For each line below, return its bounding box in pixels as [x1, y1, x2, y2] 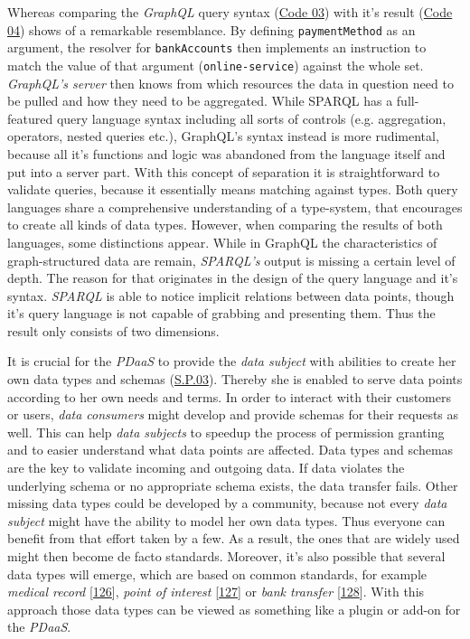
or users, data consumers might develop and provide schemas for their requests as [7, 405, 459, 424]
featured [7, 108, 53, 127]
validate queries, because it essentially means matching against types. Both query [7, 180, 458, 199]
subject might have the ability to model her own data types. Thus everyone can [7, 511, 446, 530]
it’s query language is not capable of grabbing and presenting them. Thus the [7, 304, 436, 323]
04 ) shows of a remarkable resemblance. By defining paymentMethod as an [7, 20, 416, 39]
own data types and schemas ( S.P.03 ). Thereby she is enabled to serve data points [7, 370, 463, 389]
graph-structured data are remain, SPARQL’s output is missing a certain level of [7, 250, 456, 269]
